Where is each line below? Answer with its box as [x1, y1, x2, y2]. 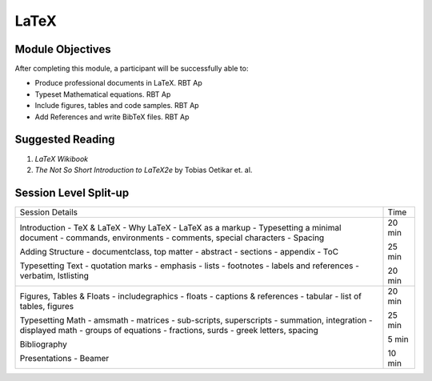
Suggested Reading [14, 133, 115, 146]
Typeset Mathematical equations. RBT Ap [34, 89, 171, 99]
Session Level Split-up [14, 186, 130, 199]
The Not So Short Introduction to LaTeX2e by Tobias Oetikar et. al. [34, 165, 253, 174]
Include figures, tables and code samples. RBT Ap [34, 101, 199, 110]
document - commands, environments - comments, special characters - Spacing [19, 232, 325, 243]
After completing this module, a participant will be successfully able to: [14, 64, 249, 74]
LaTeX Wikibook [34, 154, 89, 163]
